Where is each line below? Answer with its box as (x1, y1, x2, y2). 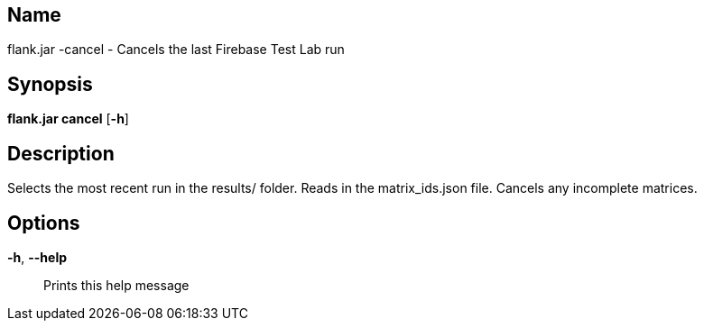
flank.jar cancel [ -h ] (7, 111, 129, 127)
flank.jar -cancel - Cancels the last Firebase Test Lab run (7, 41, 345, 58)
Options (7, 211, 80, 234)
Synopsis (7, 72, 93, 96)
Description (7, 141, 115, 165)
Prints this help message (43, 277, 190, 293)
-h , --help (7, 249, 68, 265)
